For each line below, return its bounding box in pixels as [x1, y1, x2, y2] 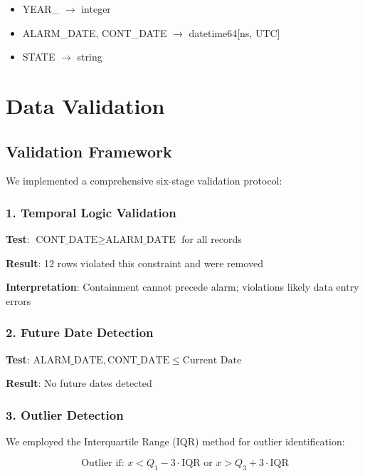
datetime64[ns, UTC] [189, 25, 280, 40]
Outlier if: [81, 457, 125, 468]
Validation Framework [6, 140, 172, 162]
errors [6, 293, 31, 308]
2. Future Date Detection [6, 324, 154, 341]
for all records [181, 232, 242, 247]
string [77, 49, 102, 64]
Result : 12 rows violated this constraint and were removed [6, 255, 264, 270]
